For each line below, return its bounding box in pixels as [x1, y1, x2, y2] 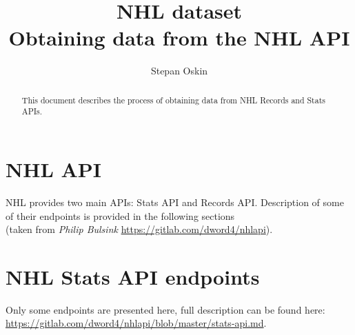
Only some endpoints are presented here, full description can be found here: [6, 302, 325, 316]
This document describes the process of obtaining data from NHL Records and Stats [21, 94, 326, 105]
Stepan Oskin [150, 63, 208, 78]
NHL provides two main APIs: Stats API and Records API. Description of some [6, 194, 344, 209]
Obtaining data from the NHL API [8, 23, 350, 52]
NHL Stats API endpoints [6, 262, 260, 290]
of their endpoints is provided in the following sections [6, 208, 235, 223]
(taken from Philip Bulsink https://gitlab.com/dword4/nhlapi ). [6, 222, 273, 236]
